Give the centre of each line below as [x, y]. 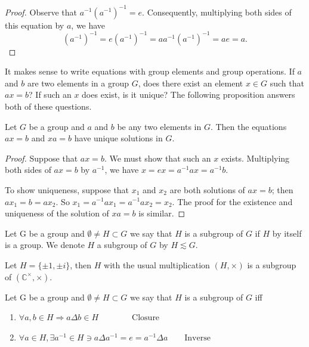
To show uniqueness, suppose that [67, 189]
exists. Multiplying [255, 158]
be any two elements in [159, 126]
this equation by [35, 25]
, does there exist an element [191, 83]
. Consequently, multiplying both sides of [217, 12]
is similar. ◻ [162, 213]
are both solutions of [207, 189]
